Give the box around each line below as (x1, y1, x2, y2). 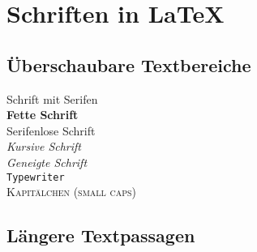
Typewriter (6, 171, 65, 183)
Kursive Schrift (6, 138, 82, 155)
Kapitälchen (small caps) (6, 183, 137, 200)
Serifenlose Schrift (6, 122, 96, 139)
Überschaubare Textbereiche (6, 52, 251, 77)
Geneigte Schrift (6, 153, 88, 170)
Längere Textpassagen (6, 223, 195, 248)
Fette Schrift (6, 106, 79, 123)
